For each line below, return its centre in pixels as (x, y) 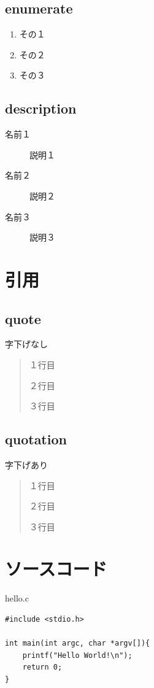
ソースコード (56, 569)
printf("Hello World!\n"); (77, 655)
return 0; (42, 667)
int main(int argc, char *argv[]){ (78, 644)
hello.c (17, 598)
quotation (36, 439)
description (41, 108)
